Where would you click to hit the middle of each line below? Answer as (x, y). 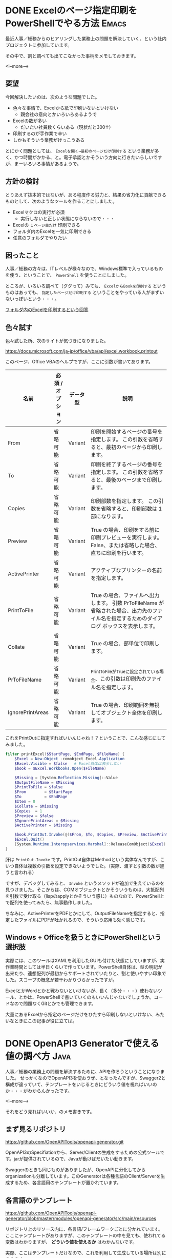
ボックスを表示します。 (130, 626)
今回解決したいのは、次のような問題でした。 (52, 97)
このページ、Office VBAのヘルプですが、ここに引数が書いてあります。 (79, 362)
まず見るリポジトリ (36, 1129)
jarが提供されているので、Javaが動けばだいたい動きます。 (75, 1159)
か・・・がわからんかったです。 (39, 1091)
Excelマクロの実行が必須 (39, 212)
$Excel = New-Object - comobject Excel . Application (70, 759)
